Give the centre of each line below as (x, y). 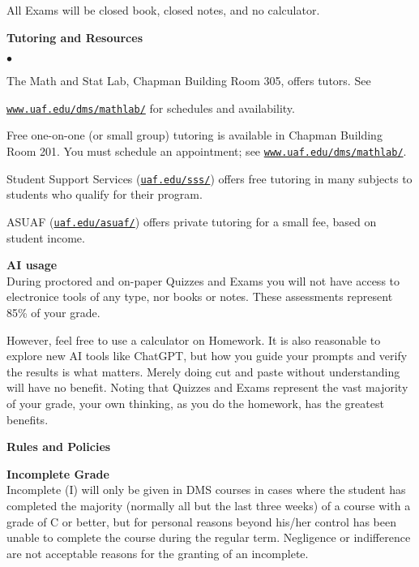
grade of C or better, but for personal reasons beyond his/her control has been (201, 521)
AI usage (32, 265)
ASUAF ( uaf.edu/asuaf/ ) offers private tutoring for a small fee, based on (192, 221)
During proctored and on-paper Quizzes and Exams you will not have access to (203, 280)
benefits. (28, 419)
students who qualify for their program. (105, 194)
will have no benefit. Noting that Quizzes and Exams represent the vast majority (207, 387)
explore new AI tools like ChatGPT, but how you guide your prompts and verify (207, 356)
